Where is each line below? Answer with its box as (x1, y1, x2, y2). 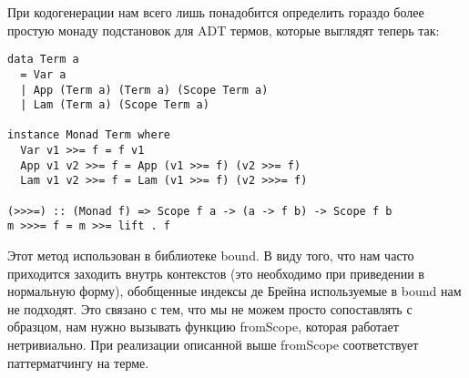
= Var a (20, 67, 66, 81)
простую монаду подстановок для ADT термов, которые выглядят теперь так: (7, 20, 440, 39)
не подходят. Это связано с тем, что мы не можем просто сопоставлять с (7, 299, 413, 318)
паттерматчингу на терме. (7, 352, 149, 372)
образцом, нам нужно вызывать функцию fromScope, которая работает (7, 317, 399, 336)
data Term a (7, 53, 79, 66)
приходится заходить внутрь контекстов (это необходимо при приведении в (7, 263, 424, 282)
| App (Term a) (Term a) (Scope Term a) (20, 83, 269, 97)
